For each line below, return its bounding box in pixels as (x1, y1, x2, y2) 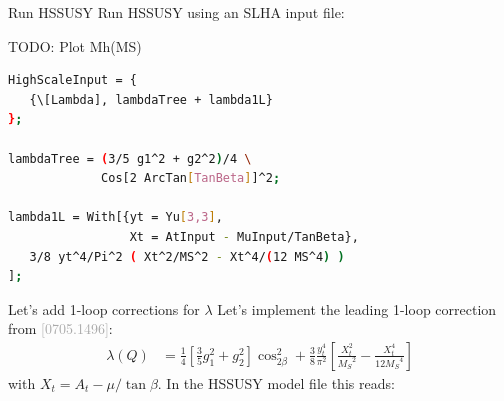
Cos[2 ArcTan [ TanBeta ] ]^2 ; (101, 171, 281, 186)
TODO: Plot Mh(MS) (8, 35, 142, 56)
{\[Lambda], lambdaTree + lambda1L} (29, 92, 273, 107)
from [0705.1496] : (8, 318, 113, 339)
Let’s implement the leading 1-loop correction (217, 298, 497, 319)
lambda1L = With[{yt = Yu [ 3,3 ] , (8, 210, 223, 225)
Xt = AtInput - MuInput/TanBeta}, (129, 229, 359, 244)
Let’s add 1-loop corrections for (8, 298, 200, 319)
